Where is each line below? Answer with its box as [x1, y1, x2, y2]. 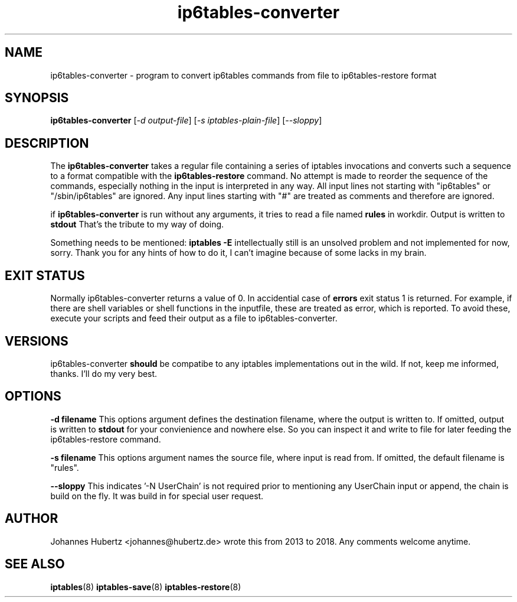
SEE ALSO [5, 557, 65, 572]
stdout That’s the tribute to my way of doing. [50, 219, 224, 230]
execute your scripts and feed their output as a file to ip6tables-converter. [50, 313, 338, 324]
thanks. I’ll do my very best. [50, 368, 158, 379]
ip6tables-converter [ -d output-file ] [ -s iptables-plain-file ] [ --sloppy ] [50, 115, 322, 126]
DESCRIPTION [5, 135, 89, 151]
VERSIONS [5, 333, 68, 349]
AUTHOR [5, 511, 58, 526]
